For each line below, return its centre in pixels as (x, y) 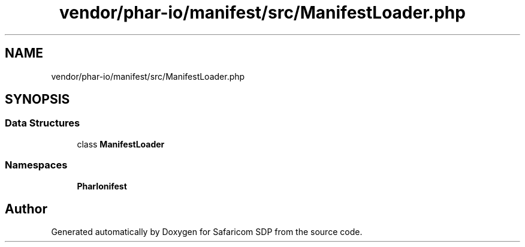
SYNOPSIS (37, 100)
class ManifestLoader (121, 144)
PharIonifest (102, 186)
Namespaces (36, 165)
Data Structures (43, 123)
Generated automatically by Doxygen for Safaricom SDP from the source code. (207, 232)
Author (26, 209)
